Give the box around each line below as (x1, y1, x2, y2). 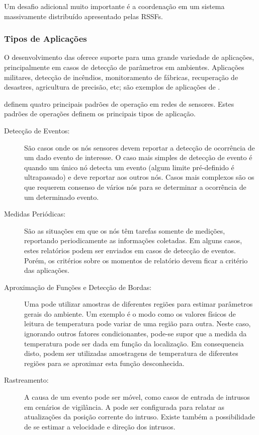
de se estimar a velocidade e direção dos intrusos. (24, 421, 176, 431)
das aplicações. (24, 265, 69, 275)
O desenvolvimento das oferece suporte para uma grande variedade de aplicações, (4, 52, 254, 62)
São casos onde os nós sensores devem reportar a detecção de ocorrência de (24, 142, 255, 153)
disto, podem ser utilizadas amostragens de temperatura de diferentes (24, 348, 238, 358)
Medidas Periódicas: (4, 208, 66, 219)
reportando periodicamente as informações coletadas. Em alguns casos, (24, 235, 242, 246)
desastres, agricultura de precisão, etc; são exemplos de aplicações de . (4, 82, 220, 92)
